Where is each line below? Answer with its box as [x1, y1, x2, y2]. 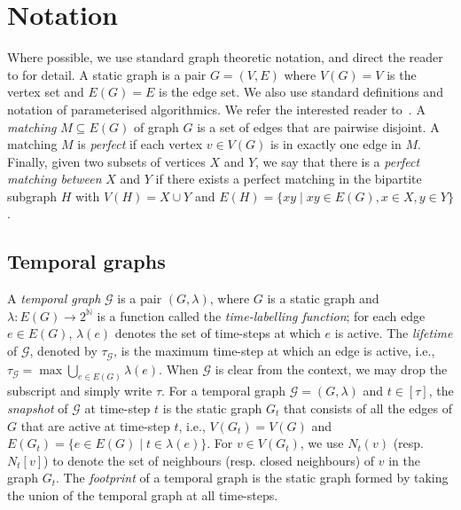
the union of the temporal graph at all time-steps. [7, 485, 278, 504]
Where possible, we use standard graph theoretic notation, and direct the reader [7, 48, 443, 67]
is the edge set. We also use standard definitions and [158, 82, 443, 101]
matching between [7, 169, 102, 188]
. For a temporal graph [161, 381, 286, 400]
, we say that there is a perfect [255, 152, 420, 170]
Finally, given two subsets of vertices [7, 152, 206, 170]
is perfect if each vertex [77, 135, 203, 153]
